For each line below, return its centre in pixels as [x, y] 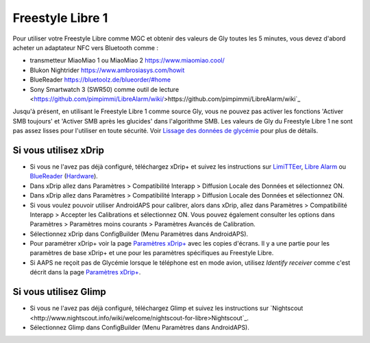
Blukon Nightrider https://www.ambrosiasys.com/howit [107, 70]
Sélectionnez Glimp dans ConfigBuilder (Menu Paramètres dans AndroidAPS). [139, 327]
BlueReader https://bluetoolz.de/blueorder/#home [100, 80]
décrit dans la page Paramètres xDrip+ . [85, 272]
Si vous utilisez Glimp [59, 292]
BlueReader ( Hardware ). [64, 176]
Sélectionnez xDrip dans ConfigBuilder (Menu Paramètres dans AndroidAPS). [139, 234]
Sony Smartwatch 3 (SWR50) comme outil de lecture [104, 89]
